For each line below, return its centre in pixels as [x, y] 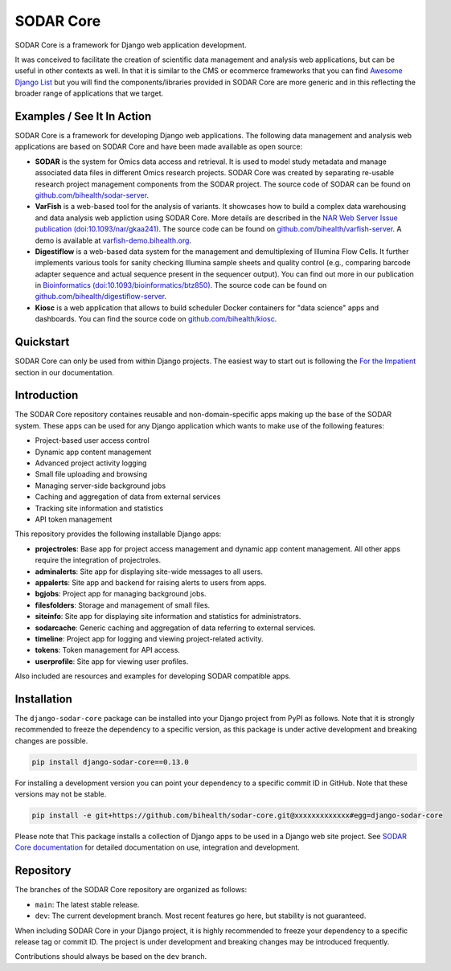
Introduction [47, 395]
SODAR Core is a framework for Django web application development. [131, 45]
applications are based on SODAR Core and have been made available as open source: [159, 147]
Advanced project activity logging [91, 463]
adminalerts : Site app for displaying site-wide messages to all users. [149, 572]
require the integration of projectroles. [98, 560]
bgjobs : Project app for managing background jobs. [121, 594]
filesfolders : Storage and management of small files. [123, 605]
